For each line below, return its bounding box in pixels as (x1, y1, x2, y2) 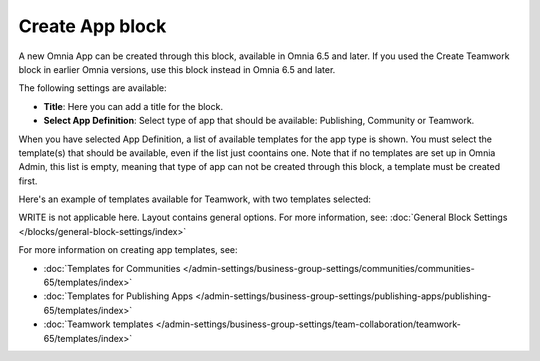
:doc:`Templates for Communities (43, 262, 181, 274)
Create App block (18, 15, 167, 37)
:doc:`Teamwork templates (43, 318, 154, 330)
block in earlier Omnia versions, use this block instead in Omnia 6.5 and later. (18, 63, 336, 75)
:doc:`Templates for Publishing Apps (43, 290, 194, 302)
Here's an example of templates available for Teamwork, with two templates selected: (18, 193, 372, 205)
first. (18, 175, 38, 187)
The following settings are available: (18, 82, 167, 94)
